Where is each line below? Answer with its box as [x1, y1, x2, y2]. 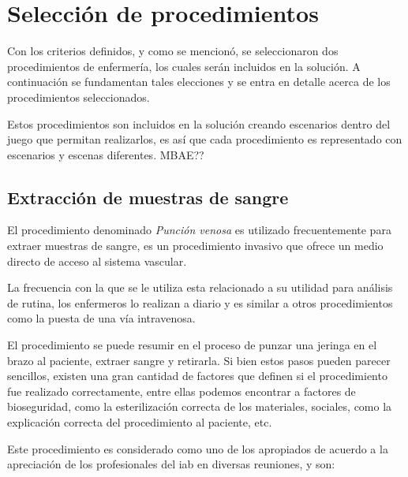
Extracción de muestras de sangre [7, 184, 289, 209]
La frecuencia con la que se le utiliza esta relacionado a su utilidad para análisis [7, 279, 393, 296]
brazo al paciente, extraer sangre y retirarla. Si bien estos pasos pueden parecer [7, 352, 391, 368]
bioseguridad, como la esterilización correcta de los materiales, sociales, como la [7, 398, 392, 415]
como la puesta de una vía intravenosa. [7, 310, 196, 326]
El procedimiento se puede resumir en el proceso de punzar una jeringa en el [7, 337, 377, 353]
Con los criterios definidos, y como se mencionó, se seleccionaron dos [7, 43, 339, 59]
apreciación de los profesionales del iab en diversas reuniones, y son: [7, 456, 335, 472]
